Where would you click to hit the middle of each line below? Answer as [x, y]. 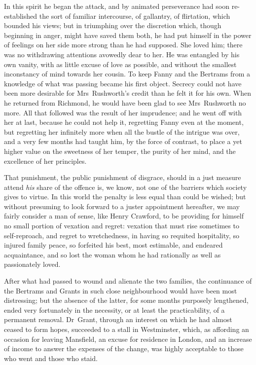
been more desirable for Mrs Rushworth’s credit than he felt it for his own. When [128, 93]
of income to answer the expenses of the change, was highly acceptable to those [124, 348]
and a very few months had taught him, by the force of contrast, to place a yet [123, 141]
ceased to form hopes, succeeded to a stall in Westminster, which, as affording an [127, 329]
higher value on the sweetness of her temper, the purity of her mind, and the [120, 151]
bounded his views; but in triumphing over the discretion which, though [113, 25]
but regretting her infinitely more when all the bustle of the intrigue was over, [122, 131]
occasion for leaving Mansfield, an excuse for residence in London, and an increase [128, 339]
